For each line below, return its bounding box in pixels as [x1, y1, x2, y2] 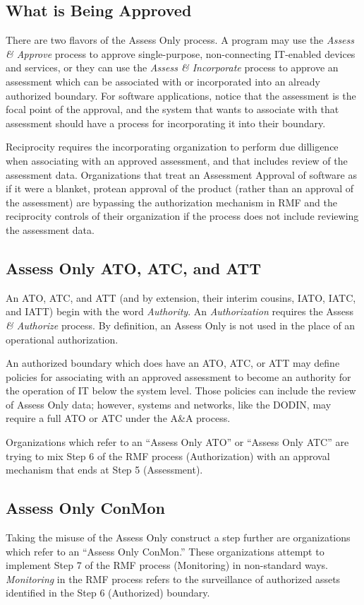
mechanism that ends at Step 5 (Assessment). [6, 462, 203, 477]
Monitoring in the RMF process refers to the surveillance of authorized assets [6, 571, 341, 586]
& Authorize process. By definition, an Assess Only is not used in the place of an [6, 317, 356, 332]
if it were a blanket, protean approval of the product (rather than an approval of [6, 181, 354, 196]
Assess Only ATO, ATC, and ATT [6, 257, 262, 278]
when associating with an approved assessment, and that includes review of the [6, 153, 348, 168]
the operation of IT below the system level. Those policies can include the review [6, 383, 356, 398]
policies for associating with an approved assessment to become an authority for [6, 369, 351, 384]
